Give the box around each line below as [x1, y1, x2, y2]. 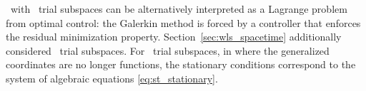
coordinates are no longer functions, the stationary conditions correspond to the [6, 57, 356, 72]
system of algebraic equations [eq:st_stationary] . [6, 70, 218, 85]
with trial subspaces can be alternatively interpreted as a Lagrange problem [10, 1, 347, 16]
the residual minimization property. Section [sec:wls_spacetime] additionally [6, 29, 342, 44]
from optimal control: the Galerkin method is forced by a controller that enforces [6, 15, 361, 30]
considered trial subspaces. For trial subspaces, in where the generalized [6, 43, 330, 58]
